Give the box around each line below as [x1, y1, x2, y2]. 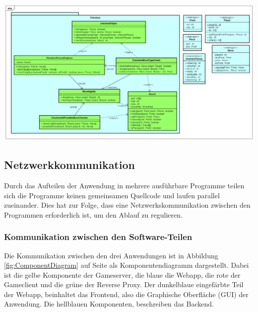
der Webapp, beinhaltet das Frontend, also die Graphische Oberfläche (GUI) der [4, 289, 249, 299]
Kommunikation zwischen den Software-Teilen [4, 231, 193, 243]
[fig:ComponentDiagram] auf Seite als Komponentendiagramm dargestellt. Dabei [4, 260, 249, 270]
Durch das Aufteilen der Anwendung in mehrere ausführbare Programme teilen [4, 180, 245, 190]
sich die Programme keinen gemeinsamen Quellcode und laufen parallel [4, 190, 220, 200]
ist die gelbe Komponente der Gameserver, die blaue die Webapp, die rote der [4, 269, 241, 280]
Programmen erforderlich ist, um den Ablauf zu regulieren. [4, 209, 183, 220]
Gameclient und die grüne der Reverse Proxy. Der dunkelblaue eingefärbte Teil [4, 279, 244, 290]
